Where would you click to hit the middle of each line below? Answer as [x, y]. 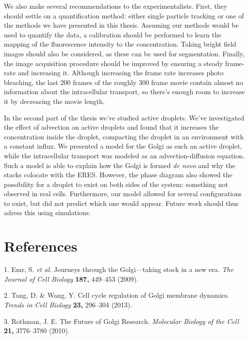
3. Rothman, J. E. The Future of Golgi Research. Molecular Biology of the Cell [121, 321]
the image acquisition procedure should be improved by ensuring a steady [114, 63]
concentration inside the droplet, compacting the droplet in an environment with [124, 136]
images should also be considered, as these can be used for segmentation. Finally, [124, 53]
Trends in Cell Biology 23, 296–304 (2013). [68, 304]
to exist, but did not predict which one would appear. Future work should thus [121, 203]
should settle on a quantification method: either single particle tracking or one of [124, 15]
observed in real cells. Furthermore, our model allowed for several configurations [123, 194]
